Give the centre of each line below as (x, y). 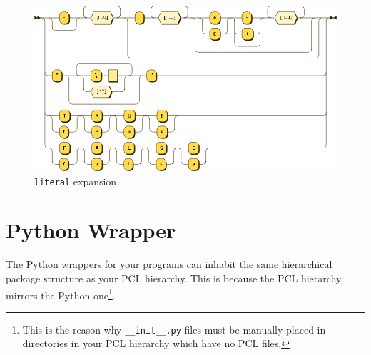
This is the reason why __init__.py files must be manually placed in (174, 329)
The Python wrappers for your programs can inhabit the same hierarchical (169, 264)
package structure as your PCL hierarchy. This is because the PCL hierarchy (174, 278)
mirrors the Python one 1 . (61, 294)
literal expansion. (77, 181)
